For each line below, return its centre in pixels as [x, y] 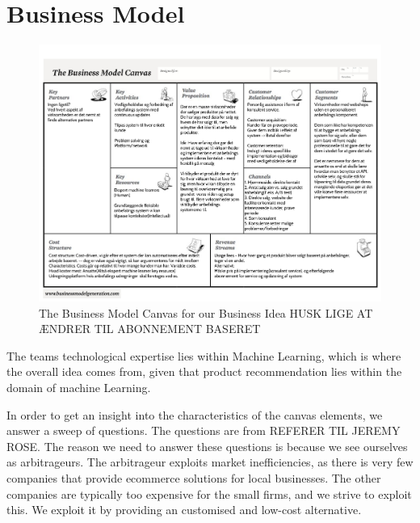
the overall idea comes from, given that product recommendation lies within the [204, 371]
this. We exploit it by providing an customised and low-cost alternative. [184, 510]
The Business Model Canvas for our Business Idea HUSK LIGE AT [206, 312]
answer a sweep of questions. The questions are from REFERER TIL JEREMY [204, 430]
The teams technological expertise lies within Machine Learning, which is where [204, 355]
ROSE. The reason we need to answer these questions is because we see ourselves [207, 446]
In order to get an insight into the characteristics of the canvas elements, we [195, 414]
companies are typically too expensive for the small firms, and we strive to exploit [209, 493]
